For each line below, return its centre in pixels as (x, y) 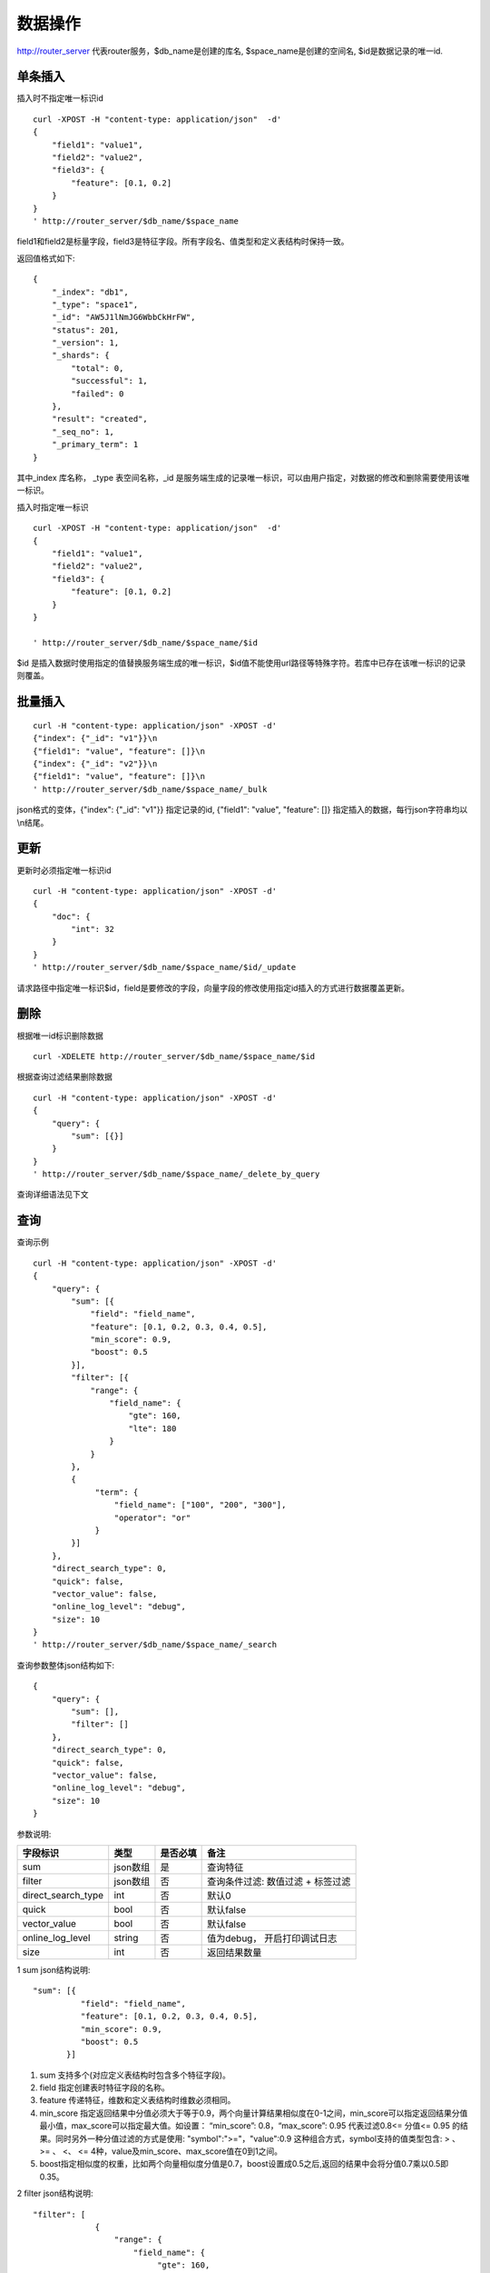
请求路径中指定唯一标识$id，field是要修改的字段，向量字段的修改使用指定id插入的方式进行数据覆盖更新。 (213, 987)
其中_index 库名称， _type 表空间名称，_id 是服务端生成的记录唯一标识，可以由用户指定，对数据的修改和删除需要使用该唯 (244, 478)
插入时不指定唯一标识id (60, 98)
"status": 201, (85, 330)
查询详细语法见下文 (53, 1195)
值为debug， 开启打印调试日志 (272, 1938)
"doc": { (71, 916)
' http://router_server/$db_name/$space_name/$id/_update (165, 967)
